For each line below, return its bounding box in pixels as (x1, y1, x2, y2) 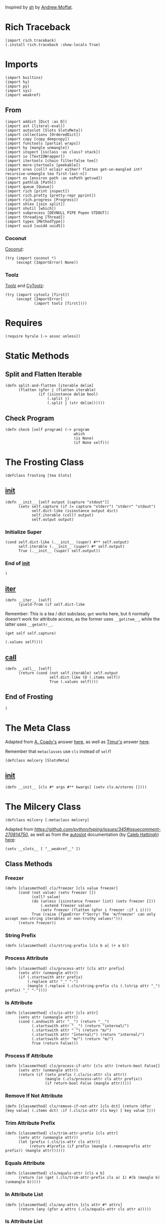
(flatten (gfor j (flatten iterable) (18, 387, 96, 392)
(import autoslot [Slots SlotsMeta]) (5, 128, 83, 133)
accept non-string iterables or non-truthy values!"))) (5, 916, 123, 921)
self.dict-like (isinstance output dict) (31, 508, 119, 513)
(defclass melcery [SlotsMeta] (5, 758, 70, 763)
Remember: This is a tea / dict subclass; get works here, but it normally (5, 611, 150, 617)
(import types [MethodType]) (5, 219, 65, 224)
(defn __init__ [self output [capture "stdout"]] (5, 500, 110, 505)
